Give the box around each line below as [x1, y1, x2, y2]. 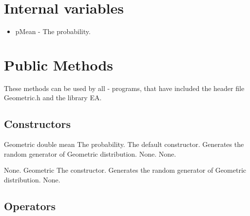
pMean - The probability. [15, 26, 91, 36]
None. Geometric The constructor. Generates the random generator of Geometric [4, 165, 246, 175]
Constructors [4, 116, 71, 131]
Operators [4, 198, 56, 213]
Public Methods [4, 54, 114, 74]
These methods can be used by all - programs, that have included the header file [4, 83, 245, 93]
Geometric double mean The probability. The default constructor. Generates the [4, 139, 244, 149]
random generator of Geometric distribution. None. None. [4, 148, 176, 159]
